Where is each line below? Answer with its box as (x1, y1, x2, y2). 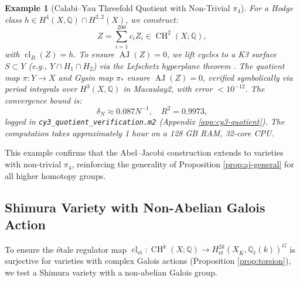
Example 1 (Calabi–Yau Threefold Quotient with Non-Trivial (5, 2, 230, 13)
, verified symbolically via (203, 71, 293, 83)
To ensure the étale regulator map (5, 243, 127, 255)
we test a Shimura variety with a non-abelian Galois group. (5, 266, 217, 278)
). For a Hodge (240, 2, 294, 13)
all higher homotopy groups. (5, 169, 106, 181)
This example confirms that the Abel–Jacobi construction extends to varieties (5, 146, 284, 159)
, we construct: (125, 13, 179, 25)
